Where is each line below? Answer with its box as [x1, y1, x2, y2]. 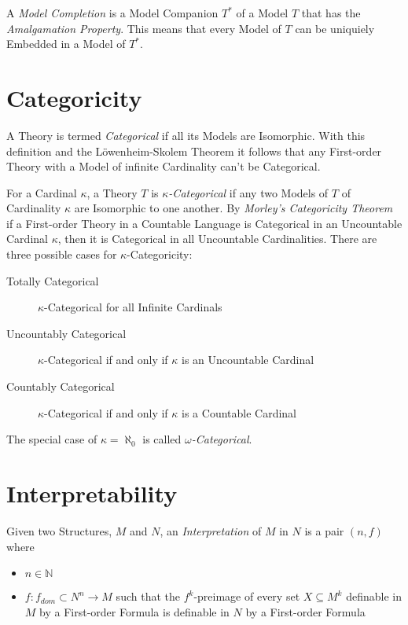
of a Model [236, 5, 289, 20]
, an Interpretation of [160, 522, 262, 539]
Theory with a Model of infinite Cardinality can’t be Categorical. [6, 158, 321, 175]
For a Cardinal [6, 184, 77, 200]
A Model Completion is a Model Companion [6, 5, 219, 20]
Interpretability [6, 477, 178, 509]
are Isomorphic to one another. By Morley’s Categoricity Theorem [74, 200, 393, 216]
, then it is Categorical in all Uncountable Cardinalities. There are [57, 230, 377, 247]
